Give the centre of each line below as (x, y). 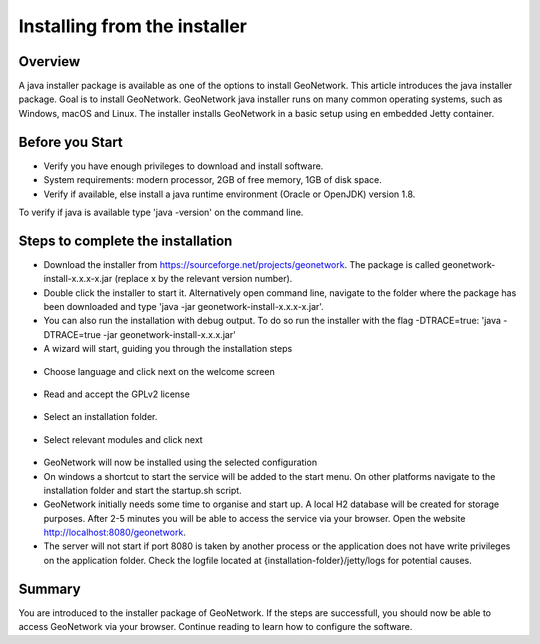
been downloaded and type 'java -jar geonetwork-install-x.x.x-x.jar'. (183, 306)
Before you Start (71, 141)
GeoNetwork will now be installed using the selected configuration (180, 462)
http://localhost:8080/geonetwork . (115, 532)
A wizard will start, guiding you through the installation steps (168, 349)
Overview (49, 61)
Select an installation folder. (100, 417)
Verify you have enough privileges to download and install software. (183, 166)
